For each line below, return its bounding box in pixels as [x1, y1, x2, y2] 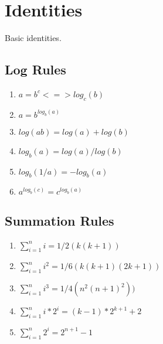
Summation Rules [5, 211, 114, 229]
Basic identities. [5, 32, 62, 44]
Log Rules [5, 60, 66, 79]
